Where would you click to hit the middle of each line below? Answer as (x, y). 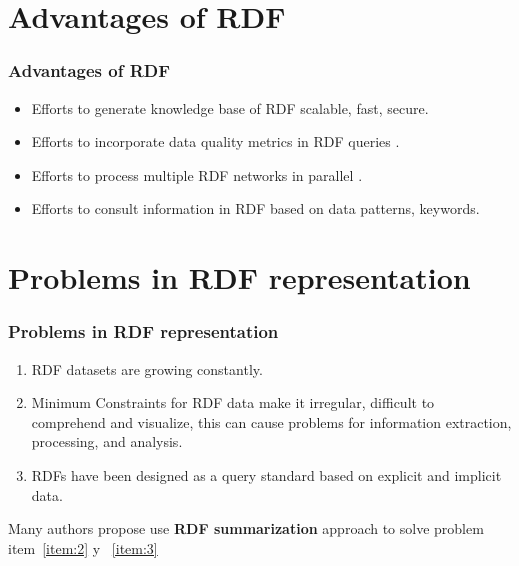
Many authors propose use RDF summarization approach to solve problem (246, 528)
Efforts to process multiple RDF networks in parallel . (197, 174)
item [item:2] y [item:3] (83, 547)
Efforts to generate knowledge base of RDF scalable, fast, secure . (230, 107)
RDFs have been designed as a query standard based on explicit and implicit (266, 474)
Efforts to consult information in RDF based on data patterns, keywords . (255, 208)
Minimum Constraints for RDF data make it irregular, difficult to (233, 402)
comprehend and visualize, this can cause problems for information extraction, (271, 421)
